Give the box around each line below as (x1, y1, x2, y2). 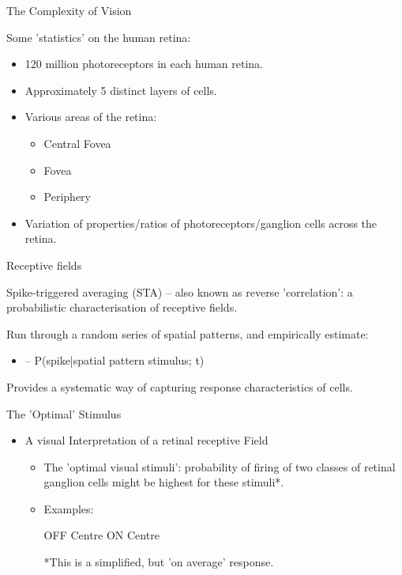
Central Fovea (43, 134, 111, 151)
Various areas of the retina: (24, 108, 157, 125)
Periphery (43, 188, 91, 205)
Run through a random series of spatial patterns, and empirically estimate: (6, 325, 369, 342)
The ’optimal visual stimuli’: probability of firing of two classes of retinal (43, 458, 396, 475)
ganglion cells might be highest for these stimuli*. (43, 474, 284, 490)
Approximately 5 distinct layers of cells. (24, 81, 217, 98)
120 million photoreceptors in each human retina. (24, 55, 264, 72)
